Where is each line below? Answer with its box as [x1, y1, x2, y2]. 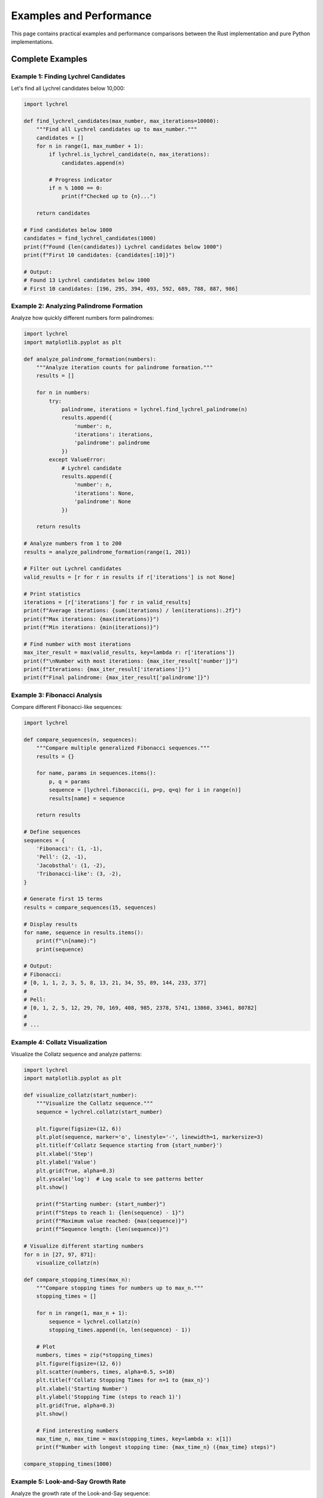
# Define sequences [23, 829, 81, 835]
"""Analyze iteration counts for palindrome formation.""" [36, 364, 214, 371]
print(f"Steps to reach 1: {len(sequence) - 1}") [36, 1209, 185, 1216]
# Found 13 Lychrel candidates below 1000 [23, 277, 150, 284]
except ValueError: [48, 456, 106, 463]
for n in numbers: [36, 389, 90, 396]
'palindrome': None [74, 498, 132, 505]
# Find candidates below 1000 [23, 226, 112, 233]
